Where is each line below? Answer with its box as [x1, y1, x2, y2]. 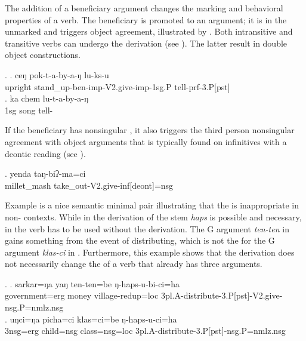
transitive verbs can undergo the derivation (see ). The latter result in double [5, 36, 288, 49]
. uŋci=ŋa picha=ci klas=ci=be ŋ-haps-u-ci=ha [5, 312, 177, 325]
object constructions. [5, 48, 81, 61]
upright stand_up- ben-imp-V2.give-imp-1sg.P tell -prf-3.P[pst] [5, 80, 230, 93]
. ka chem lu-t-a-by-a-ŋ [5, 92, 89, 105]
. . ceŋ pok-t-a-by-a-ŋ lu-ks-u [5, 68, 109, 81]
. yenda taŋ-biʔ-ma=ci [5, 167, 86, 180]
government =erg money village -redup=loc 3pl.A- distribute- [5, 289, 222, 302]
